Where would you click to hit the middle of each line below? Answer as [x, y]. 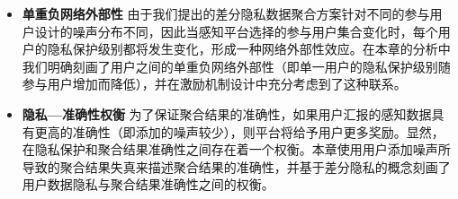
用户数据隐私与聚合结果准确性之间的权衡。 [148, 184]
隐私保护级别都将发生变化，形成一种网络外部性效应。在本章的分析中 [249, 49]
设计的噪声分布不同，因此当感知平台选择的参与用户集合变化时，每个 [236, 31]
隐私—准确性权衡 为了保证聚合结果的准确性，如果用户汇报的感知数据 [227, 113]
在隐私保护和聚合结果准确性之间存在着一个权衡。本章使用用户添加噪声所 [236, 149]
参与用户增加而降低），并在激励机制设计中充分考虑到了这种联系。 [214, 84]
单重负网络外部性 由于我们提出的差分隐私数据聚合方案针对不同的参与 [226, 13]
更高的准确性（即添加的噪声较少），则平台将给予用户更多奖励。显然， [239, 131]
